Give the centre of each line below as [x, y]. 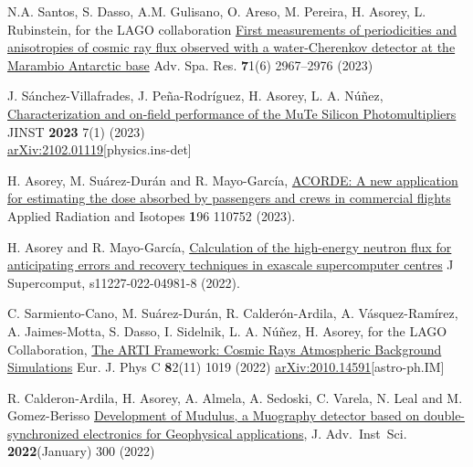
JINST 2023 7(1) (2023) [76, 131]
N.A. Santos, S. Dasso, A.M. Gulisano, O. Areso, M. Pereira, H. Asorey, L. [217, 11]
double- [444, 415]
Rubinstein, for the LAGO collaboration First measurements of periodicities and [232, 29]
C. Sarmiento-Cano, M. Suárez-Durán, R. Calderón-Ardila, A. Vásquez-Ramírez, [233, 313]
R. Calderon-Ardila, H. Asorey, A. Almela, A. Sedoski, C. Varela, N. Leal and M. [235, 397]
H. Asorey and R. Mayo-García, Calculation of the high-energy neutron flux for [230, 246]
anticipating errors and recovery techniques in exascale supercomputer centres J [231, 265]
